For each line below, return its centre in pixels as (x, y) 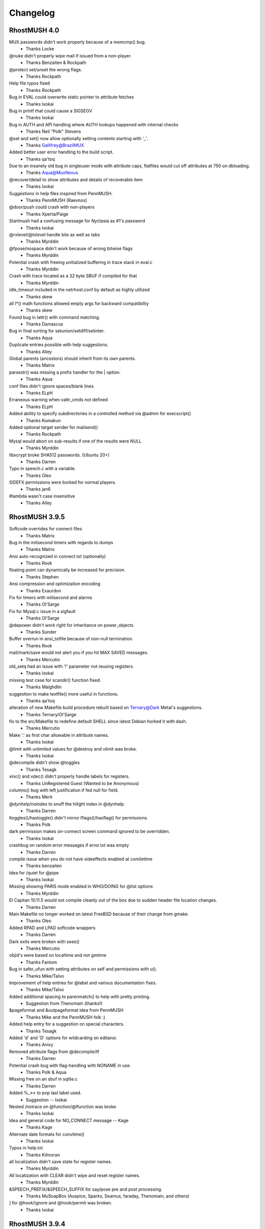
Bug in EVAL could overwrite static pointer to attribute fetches (72, 97)
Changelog (32, 13)
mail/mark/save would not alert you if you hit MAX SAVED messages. (79, 653)
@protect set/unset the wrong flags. (46, 69)
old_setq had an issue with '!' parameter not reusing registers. (72, 666)
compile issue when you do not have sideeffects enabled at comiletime (81, 859)
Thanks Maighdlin (44, 687)
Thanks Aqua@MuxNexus (52, 173)
